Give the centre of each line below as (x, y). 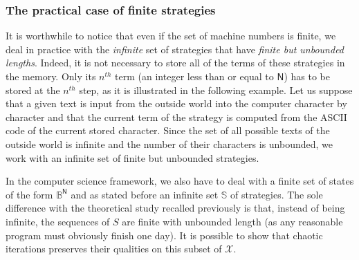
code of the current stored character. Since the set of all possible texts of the (168, 130)
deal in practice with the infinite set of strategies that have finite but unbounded (175, 49)
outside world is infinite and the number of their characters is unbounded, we (169, 143)
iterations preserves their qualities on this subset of (114, 249)
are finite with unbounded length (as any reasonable (232, 221)
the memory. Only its (51, 76)
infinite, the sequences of (58, 221)
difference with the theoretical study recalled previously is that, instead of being (175, 208)
